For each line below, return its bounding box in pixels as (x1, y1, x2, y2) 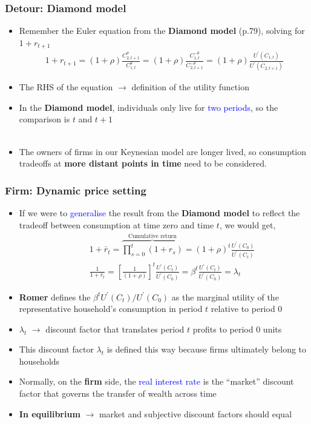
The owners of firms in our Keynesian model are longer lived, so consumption (19, 145, 307, 157)
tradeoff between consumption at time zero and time (19, 218, 214, 231)
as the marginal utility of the (171, 290, 279, 303)
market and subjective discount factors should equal (99, 407, 292, 420)
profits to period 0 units (192, 322, 282, 335)
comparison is (19, 113, 70, 125)
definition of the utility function (131, 81, 249, 93)
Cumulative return (128, 233, 177, 239)
